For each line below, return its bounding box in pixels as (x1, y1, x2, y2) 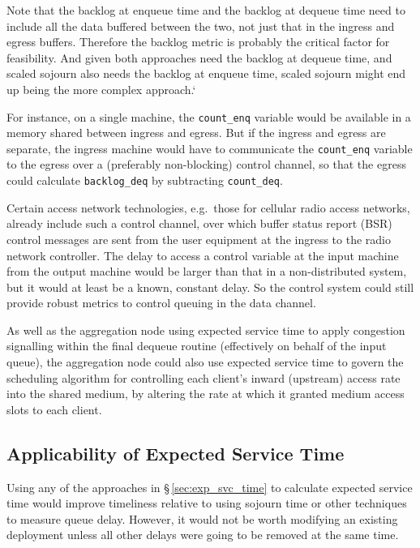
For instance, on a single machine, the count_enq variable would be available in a (6, 108, 411, 125)
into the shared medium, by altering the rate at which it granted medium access (6, 385, 405, 402)
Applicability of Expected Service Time (6, 440, 345, 465)
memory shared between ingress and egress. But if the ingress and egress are (6, 124, 386, 141)
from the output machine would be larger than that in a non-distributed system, (6, 263, 407, 280)
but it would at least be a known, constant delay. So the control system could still (6, 278, 414, 295)
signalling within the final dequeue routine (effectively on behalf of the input (6, 337, 387, 354)
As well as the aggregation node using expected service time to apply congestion (6, 321, 405, 338)
